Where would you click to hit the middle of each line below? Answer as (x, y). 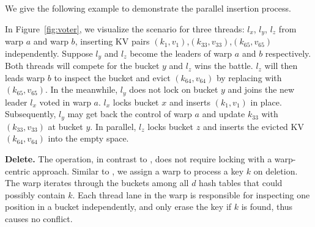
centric (17, 171)
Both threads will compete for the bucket (82, 66)
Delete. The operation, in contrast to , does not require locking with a (139, 158)
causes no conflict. (39, 218)
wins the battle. (224, 66)
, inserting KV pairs (112, 41)
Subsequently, (31, 114)
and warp (51, 41)
